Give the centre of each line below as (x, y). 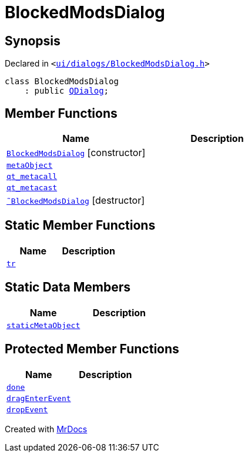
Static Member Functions (80, 226)
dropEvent (27, 409)
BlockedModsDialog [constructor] (76, 153)
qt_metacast (32, 188)
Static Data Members (68, 287)
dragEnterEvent (39, 398)
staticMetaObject (43, 325)
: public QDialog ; (67, 91)
